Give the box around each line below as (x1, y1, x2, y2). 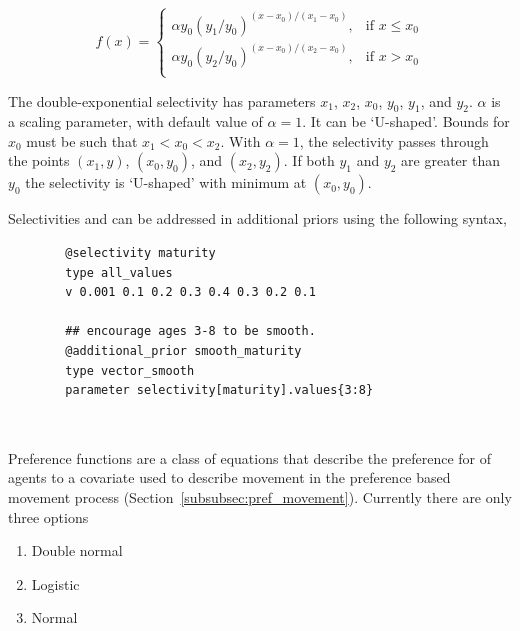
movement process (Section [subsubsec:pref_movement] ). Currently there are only (8, 487, 512, 507)
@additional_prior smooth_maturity (65, 344, 302, 359)
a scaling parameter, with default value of (8, 111, 263, 132)
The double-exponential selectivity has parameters (8, 90, 316, 111)
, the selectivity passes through (299, 130, 489, 151)
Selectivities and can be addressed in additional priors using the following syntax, (8, 208, 507, 229)
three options (8, 506, 89, 527)
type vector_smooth (65, 363, 195, 378)
